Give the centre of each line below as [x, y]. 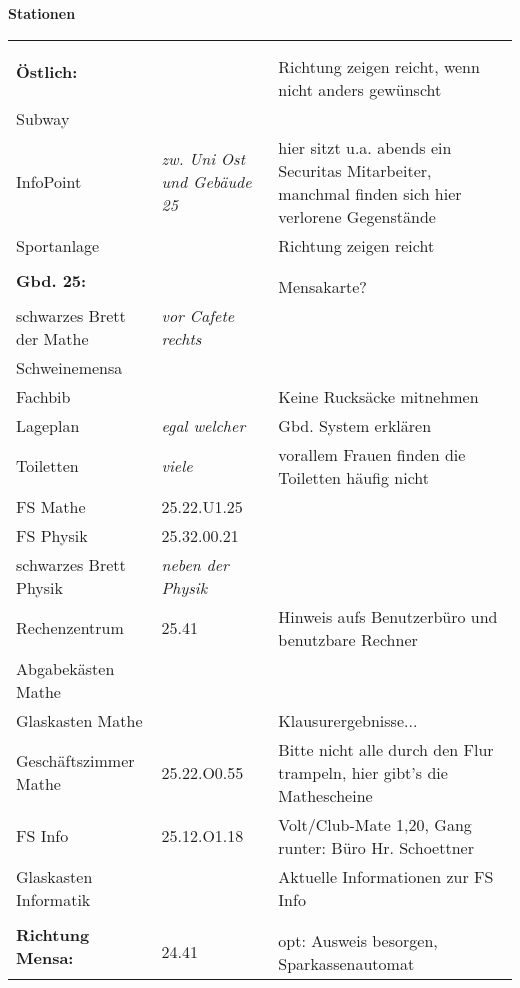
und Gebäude [206, 182]
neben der [195, 564]
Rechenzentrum [70, 628]
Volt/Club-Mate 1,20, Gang [375, 824]
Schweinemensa [69, 367]
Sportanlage [58, 245]
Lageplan [48, 425]
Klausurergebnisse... [348, 720]
